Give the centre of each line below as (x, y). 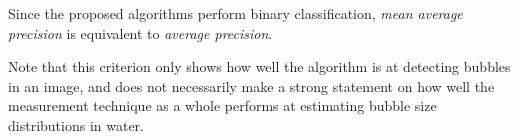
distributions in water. (76, 124)
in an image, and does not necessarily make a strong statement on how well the (251, 85)
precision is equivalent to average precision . (140, 32)
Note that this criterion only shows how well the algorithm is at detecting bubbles (259, 66)
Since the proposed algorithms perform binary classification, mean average (235, 13)
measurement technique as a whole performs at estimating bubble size (222, 105)
